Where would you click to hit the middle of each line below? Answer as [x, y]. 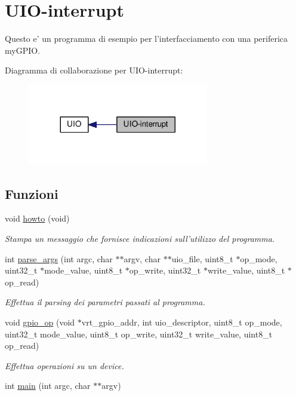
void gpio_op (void [40, 322]
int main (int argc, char [48, 386]
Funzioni [32, 193]
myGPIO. [23, 50]
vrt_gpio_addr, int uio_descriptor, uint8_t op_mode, [182, 322]
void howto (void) [37, 218]
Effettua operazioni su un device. [64, 365]
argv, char [142, 258]
